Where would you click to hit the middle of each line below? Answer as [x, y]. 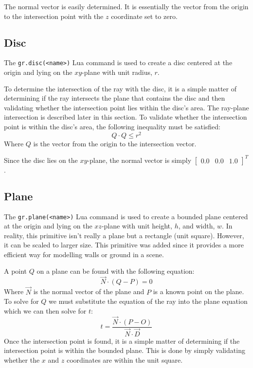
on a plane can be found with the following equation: [116, 271]
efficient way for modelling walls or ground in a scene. [84, 254]
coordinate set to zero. [144, 16]
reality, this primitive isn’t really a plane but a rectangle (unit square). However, [124, 235]
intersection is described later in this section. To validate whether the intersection [126, 117]
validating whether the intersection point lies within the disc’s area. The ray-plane [126, 107]
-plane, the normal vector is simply [139, 160]
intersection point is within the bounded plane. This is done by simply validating [125, 350]
